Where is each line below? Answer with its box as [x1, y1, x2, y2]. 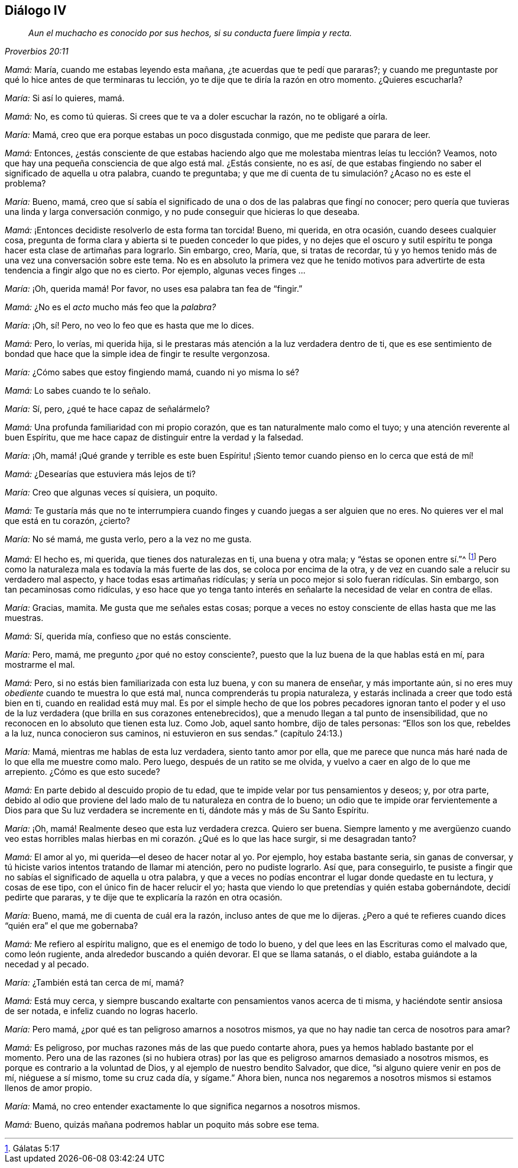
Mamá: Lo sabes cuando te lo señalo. [5, 385, 151, 396]
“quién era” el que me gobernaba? [5, 921, 138, 931]
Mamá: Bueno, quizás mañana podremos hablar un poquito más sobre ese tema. [5, 1119, 319, 1130]
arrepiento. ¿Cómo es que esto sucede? [5, 767, 160, 777]
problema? [5, 178, 46, 189]
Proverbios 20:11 [5, 46, 69, 57]
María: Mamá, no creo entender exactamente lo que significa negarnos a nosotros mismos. [5, 1101, 360, 1112]
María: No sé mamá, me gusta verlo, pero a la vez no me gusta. [5, 534, 252, 545]
